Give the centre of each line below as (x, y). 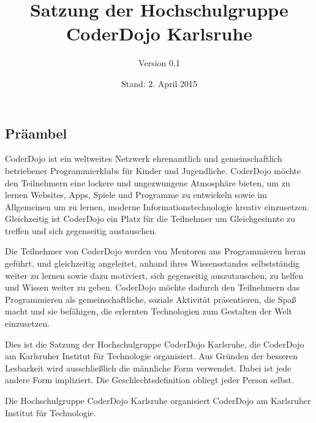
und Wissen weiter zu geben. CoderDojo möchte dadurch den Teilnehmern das (152, 287)
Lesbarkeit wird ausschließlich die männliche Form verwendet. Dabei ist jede (148, 368)
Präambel (36, 133)
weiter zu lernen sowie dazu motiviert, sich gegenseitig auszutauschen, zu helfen (154, 275)
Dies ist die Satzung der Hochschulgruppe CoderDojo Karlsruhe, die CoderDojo (155, 344)
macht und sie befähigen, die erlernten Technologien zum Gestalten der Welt (149, 311)
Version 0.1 (159, 63)
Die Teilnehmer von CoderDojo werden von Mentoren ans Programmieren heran (156, 251)
